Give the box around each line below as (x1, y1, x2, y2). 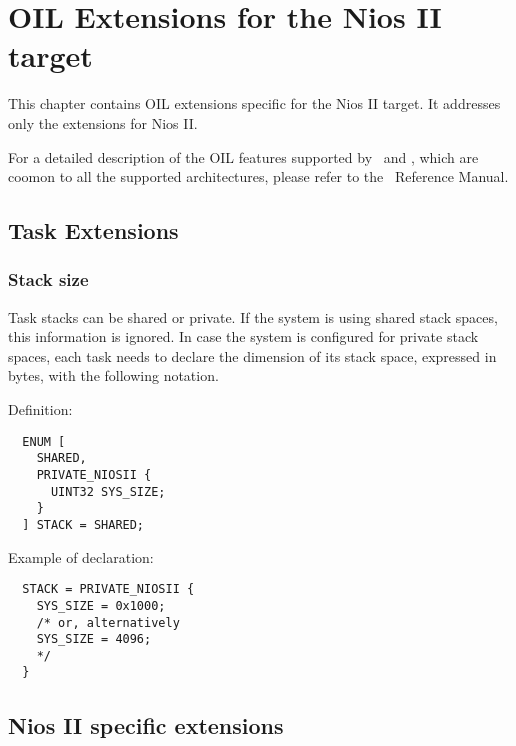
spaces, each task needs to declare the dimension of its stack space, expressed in (8, 345, 497, 366)
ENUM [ (22, 434, 66, 449)
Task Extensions (8, 215, 179, 246)
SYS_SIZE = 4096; (36, 632, 152, 647)
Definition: (8, 399, 73, 420)
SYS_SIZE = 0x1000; (36, 598, 166, 613)
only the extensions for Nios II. (8, 112, 198, 133)
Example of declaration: (8, 546, 154, 567)
